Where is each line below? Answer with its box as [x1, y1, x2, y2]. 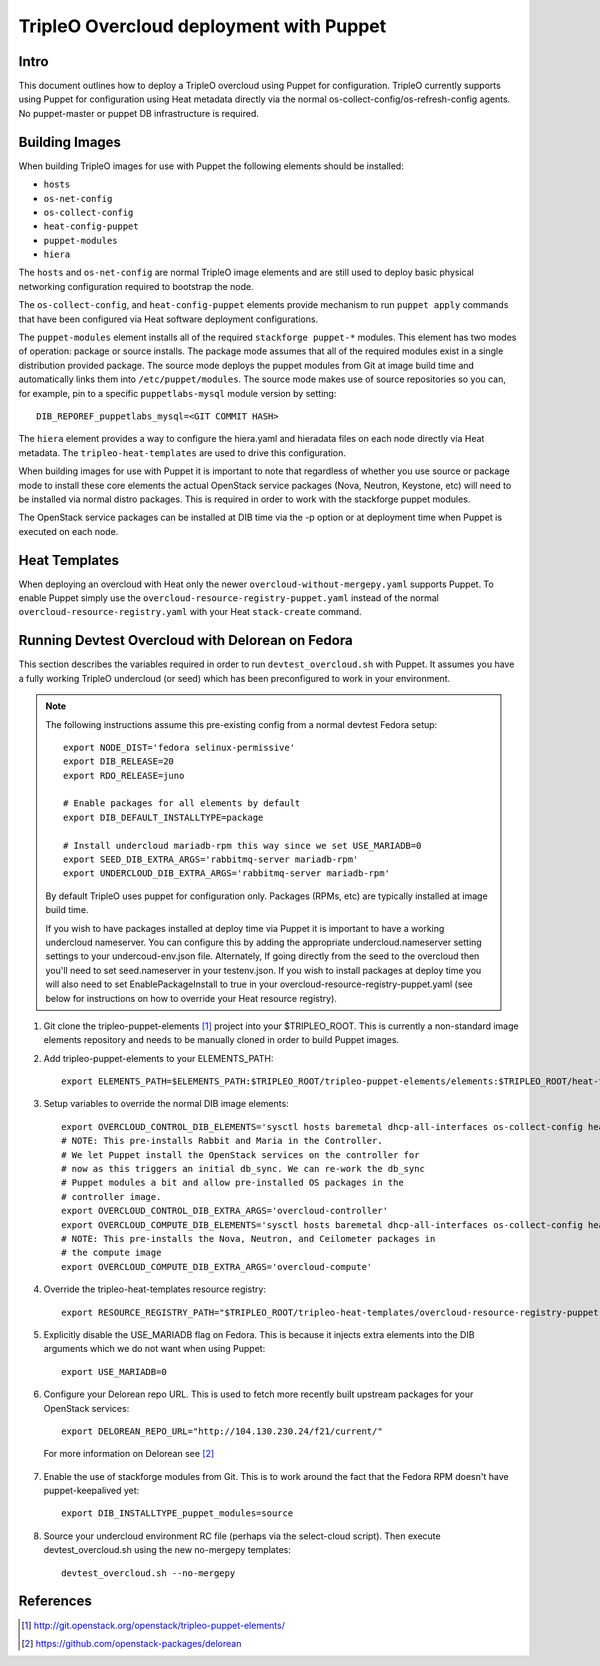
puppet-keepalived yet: [43, 1485, 140, 1497]
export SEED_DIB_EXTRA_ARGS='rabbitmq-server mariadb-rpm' [63, 854, 359, 865]
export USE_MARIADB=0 [61, 1366, 167, 1377]
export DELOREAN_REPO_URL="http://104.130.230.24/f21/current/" [61, 1425, 384, 1437]
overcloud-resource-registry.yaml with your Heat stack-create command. [18, 606, 362, 618]
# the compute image [61, 1247, 162, 1259]
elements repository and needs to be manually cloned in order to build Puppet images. [43, 1034, 400, 1046]
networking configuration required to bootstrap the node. [18, 280, 254, 292]
